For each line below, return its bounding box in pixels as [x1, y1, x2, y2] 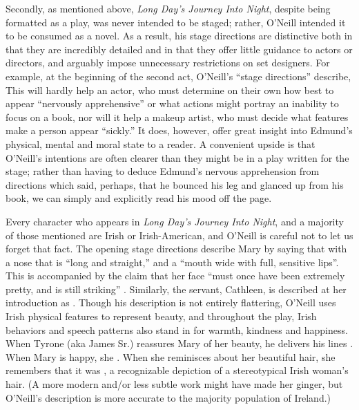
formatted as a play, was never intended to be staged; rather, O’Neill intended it [6, 15, 346, 29]
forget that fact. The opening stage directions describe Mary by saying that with [6, 241, 347, 256]
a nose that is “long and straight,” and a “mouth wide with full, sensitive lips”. [6, 254, 339, 269]
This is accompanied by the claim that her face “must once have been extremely [6, 268, 345, 283]
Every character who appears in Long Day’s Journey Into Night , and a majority [6, 214, 344, 228]
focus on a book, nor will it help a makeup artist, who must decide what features [6, 109, 349, 124]
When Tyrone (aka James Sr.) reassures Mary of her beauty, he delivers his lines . [6, 336, 353, 351]
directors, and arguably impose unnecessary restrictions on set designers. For [6, 55, 330, 70]
